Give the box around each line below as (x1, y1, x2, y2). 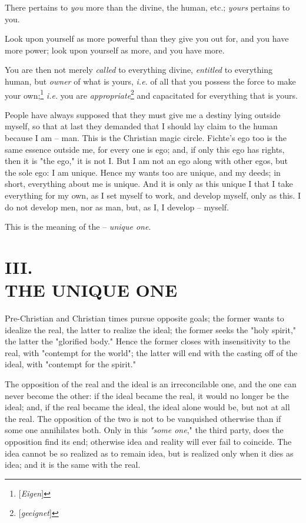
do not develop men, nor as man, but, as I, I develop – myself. (5, 200, 229, 213)
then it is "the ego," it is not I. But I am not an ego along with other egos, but (5, 155, 288, 167)
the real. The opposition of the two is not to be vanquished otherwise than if (5, 412, 281, 424)
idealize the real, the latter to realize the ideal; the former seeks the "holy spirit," (5, 323, 297, 336)
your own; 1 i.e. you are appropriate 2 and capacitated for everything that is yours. (5, 87, 298, 101)
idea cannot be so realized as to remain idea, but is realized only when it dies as (5, 447, 294, 459)
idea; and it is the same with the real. (5, 458, 141, 471)
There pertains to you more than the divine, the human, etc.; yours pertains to (5, 1, 290, 13)
